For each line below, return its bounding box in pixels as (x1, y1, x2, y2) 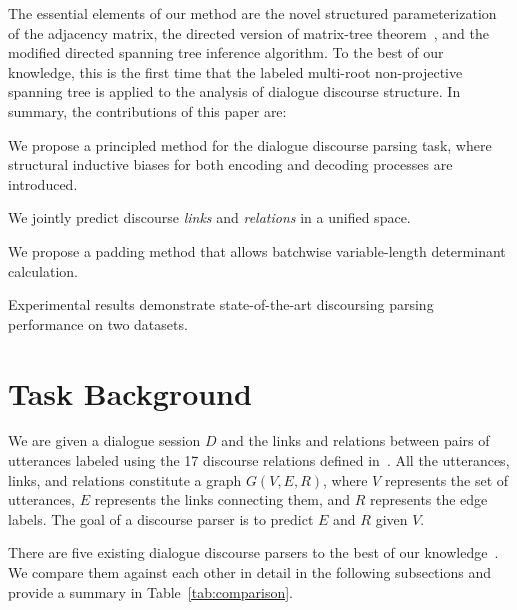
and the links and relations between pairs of (221, 430, 490, 451)
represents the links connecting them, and (94, 489, 351, 510)
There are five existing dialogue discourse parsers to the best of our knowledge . (8, 542, 499, 563)
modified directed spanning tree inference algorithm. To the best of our (8, 42, 444, 63)
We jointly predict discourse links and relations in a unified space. (8, 207, 411, 228)
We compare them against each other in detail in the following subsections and (8, 562, 491, 582)
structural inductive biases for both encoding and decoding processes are (8, 154, 453, 175)
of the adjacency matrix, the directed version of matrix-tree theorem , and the (8, 22, 489, 43)
